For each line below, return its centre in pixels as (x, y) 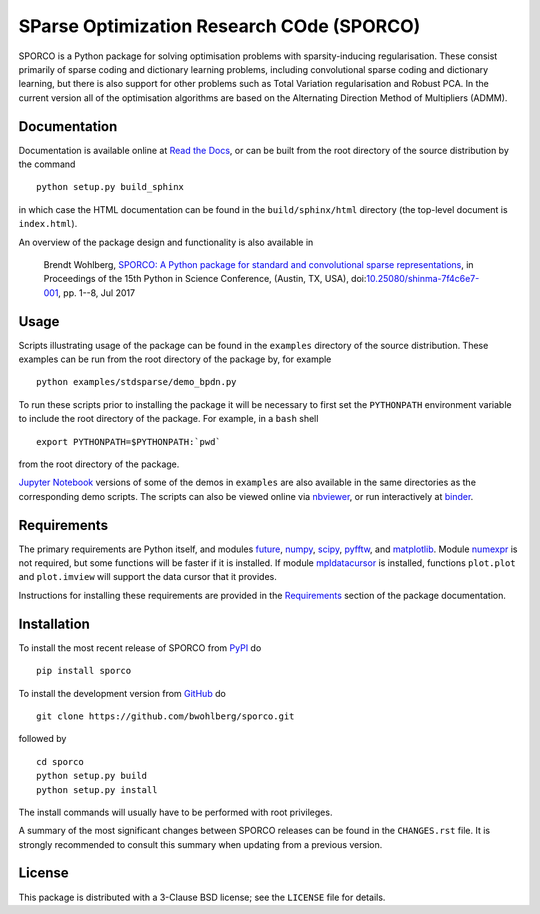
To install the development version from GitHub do (122, 693)
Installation (54, 623)
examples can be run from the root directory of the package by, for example (175, 359)
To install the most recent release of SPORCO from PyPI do (140, 647)
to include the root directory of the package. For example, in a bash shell (168, 419)
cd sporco (60, 761)
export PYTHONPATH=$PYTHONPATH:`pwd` (129, 441)
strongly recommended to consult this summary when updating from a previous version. (200, 844)
